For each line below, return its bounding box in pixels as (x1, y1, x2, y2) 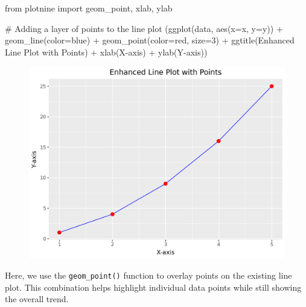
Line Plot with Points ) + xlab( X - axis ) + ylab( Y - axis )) (5, 45, 208, 58)
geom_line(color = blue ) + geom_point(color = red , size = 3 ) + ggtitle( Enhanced (5, 34, 295, 46)
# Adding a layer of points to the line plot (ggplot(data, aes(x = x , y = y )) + (5, 22, 283, 34)
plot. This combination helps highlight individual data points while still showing (5, 280, 302, 293)
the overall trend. (5, 293, 69, 305)
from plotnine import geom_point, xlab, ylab (5, 2, 173, 14)
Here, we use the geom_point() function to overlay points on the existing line (5, 268, 292, 281)
